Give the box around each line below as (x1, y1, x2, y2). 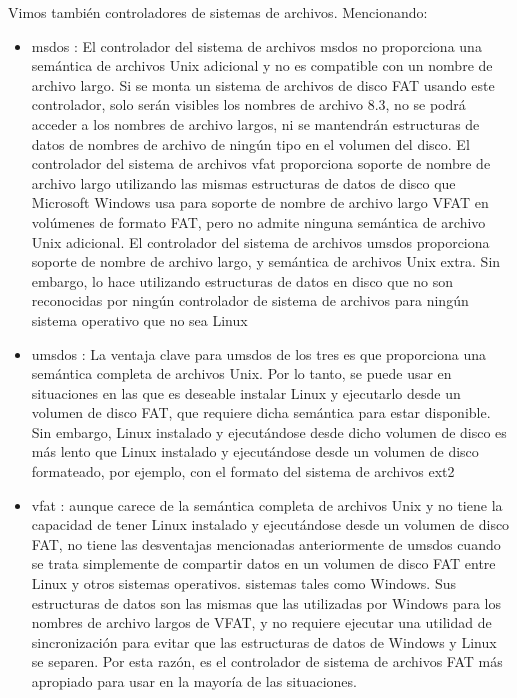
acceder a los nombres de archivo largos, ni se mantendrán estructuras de (31, 113, 480, 134)
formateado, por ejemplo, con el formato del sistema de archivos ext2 (31, 461, 455, 482)
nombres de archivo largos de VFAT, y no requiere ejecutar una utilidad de (31, 612, 492, 633)
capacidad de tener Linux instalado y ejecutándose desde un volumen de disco (31, 514, 510, 535)
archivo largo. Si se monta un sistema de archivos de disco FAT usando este (31, 74, 495, 95)
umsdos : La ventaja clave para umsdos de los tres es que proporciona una (31, 343, 487, 364)
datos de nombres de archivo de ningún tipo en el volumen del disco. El (31, 133, 470, 154)
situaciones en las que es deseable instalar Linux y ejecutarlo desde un (31, 382, 461, 403)
